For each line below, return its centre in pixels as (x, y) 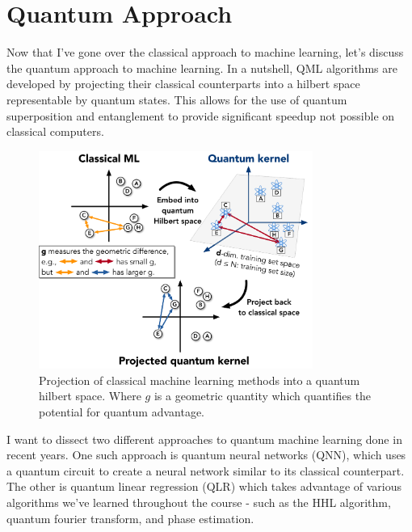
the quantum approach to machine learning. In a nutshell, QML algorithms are (202, 68)
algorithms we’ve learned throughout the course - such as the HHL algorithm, (199, 502)
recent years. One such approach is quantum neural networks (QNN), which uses (206, 455)
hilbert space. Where (90, 396)
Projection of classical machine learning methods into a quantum (200, 380)
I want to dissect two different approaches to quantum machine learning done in (204, 439)
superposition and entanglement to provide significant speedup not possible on (201, 115)
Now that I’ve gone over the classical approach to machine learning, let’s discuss (205, 52)
